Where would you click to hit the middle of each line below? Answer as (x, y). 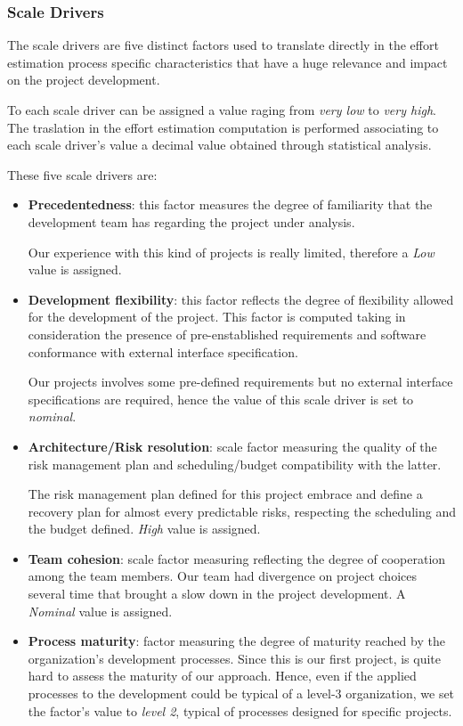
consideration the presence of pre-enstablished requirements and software (227, 334)
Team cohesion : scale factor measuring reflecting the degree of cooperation (237, 558)
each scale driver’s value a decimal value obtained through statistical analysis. (219, 145)
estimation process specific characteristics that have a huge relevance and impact (227, 62)
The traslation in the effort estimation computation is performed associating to (223, 127)
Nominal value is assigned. (100, 611)
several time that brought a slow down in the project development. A (217, 594)
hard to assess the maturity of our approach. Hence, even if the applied (222, 676)
